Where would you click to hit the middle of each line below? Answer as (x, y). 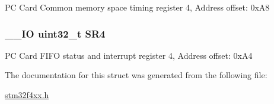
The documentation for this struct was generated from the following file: (136, 75)
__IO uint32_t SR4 (55, 33)
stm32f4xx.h (27, 95)
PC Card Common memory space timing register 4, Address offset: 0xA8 (137, 7)
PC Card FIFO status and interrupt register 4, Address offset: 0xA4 (129, 55)
